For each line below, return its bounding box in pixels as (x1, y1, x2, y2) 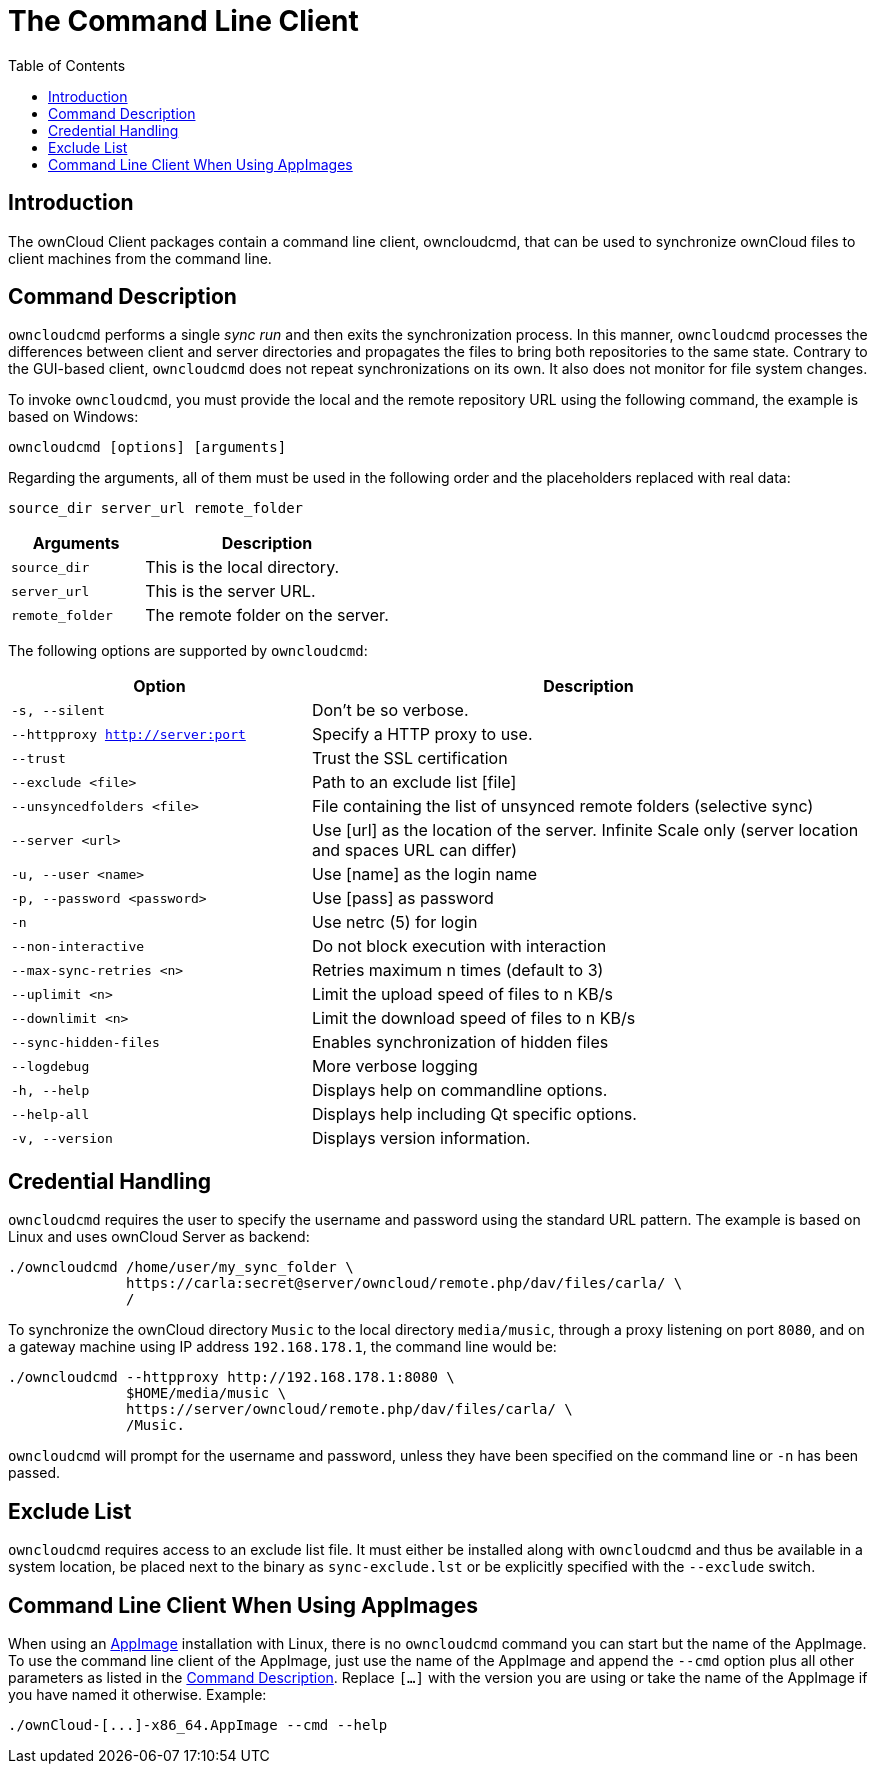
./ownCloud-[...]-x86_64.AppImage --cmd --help (8, 1716, 388, 1733)
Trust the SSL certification (311, 748, 508, 769)
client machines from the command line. (8, 249, 272, 267)
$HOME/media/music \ (126, 1385, 287, 1402)
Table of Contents (8, 56, 126, 74)
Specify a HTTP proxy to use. (311, 724, 533, 745)
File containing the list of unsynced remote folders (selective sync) (311, 796, 814, 817)
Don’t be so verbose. (311, 700, 469, 721)
